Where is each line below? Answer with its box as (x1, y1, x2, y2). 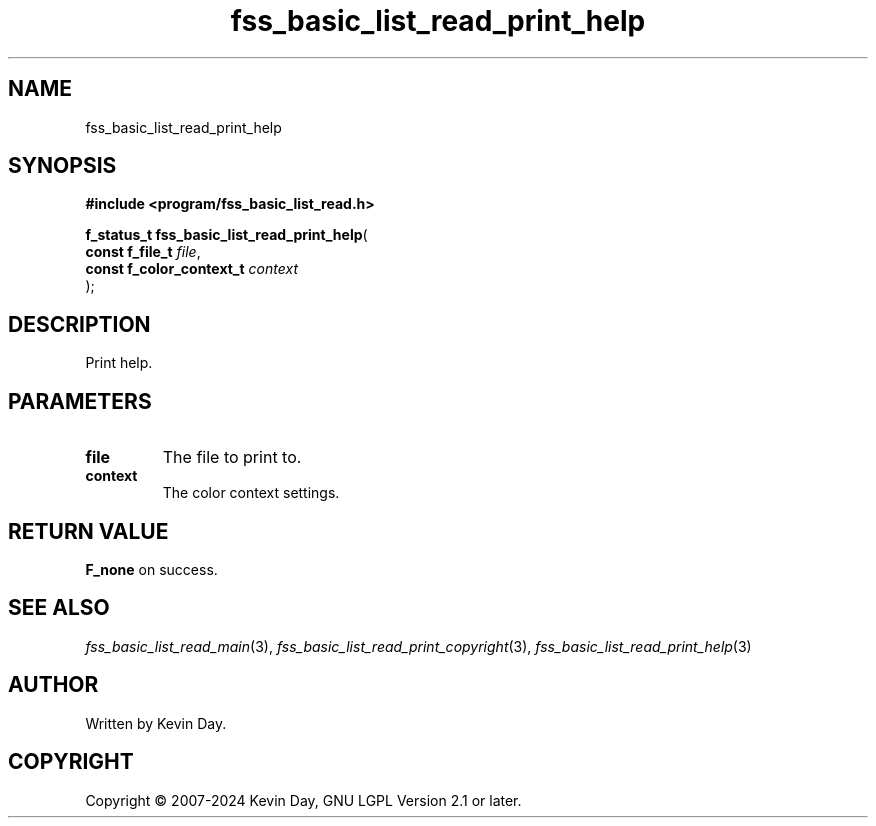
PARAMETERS (8, 388, 152, 414)
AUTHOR (8, 672, 99, 698)
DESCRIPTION (8, 311, 151, 337)
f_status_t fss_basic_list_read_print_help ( (85, 226, 368, 244)
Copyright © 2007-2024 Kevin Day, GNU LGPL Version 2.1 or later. (85, 791, 522, 809)
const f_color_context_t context (85, 260, 298, 278)
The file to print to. (162, 447, 302, 468)
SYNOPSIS (8, 153, 117, 179)
